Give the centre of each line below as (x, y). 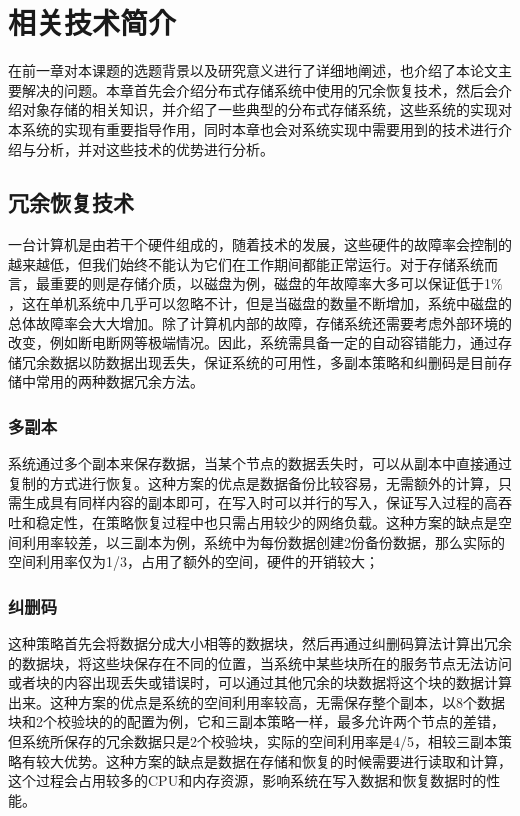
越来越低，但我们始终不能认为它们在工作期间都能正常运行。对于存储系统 (246, 263)
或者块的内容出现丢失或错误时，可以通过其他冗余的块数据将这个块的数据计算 (260, 682)
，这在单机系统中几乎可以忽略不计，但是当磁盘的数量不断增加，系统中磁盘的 (260, 303)
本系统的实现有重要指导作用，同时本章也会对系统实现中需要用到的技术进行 (253, 128)
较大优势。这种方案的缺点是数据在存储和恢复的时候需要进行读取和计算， (273, 760)
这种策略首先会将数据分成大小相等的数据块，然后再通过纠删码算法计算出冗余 (260, 643)
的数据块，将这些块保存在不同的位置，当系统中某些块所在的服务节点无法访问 (260, 662)
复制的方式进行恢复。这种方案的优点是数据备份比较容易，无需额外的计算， (253, 482)
